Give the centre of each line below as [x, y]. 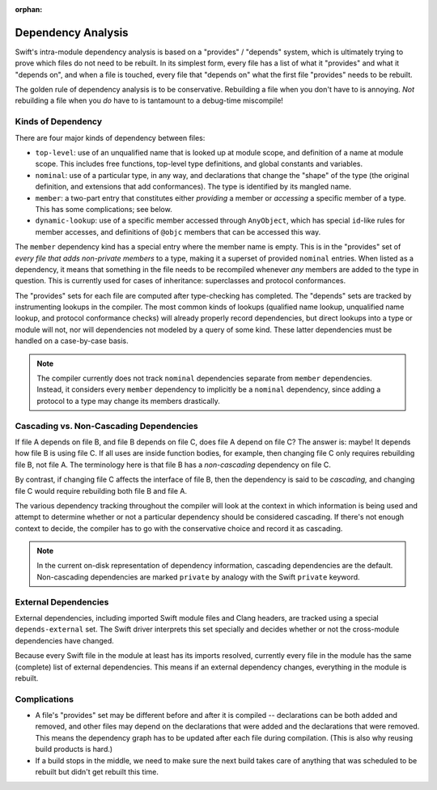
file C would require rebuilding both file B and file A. [101, 491]
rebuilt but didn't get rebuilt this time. [97, 772]
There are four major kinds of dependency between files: [110, 138]
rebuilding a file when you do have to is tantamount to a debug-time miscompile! [149, 100]
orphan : [29, 9]
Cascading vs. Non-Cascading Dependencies [106, 426]
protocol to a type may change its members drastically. [128, 401]
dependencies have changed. [65, 640]
